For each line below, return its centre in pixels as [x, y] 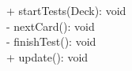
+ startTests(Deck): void [66, 10]
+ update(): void [47, 56]
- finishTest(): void [51, 41]
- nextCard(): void [51, 26]
